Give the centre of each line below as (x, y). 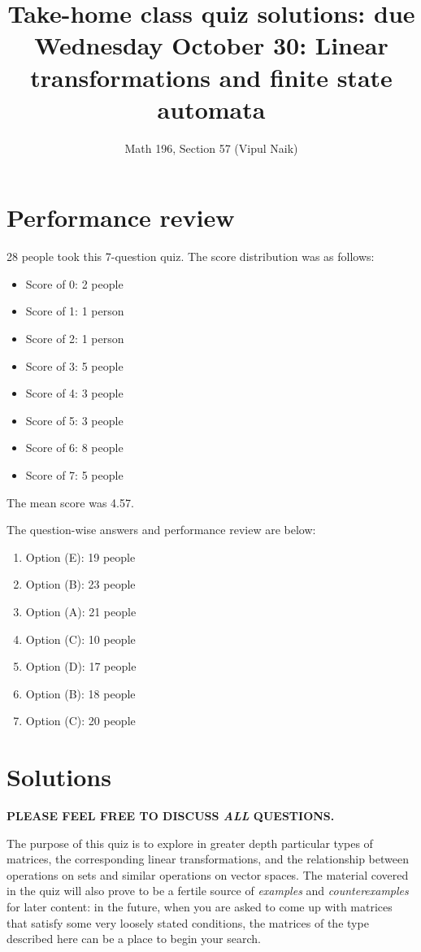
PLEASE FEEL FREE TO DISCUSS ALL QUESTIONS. (171, 816)
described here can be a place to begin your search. (134, 939)
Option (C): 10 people (80, 639)
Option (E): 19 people (80, 556)
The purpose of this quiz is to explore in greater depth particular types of (190, 843)
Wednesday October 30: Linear (211, 45)
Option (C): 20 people (80, 721)
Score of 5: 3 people (74, 420)
